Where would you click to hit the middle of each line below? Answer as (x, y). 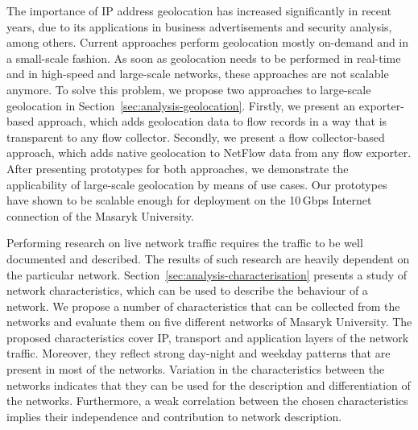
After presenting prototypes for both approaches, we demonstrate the (178, 168)
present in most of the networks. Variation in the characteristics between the (196, 369)
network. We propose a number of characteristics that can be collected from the (203, 306)
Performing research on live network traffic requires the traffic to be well (185, 243)
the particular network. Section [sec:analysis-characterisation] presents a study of (207, 274)
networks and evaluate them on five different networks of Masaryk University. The (209, 322)
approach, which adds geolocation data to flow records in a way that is (212, 121)
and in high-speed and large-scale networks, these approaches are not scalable (198, 74)
